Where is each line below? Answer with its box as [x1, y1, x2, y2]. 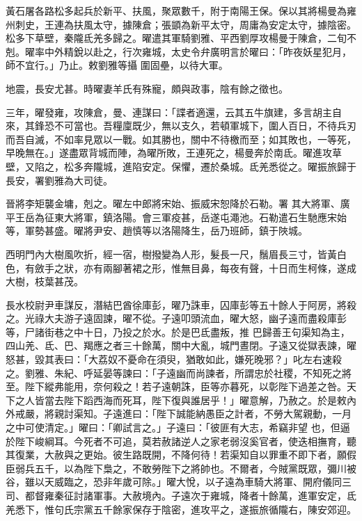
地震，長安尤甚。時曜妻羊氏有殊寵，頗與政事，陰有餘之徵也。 [6, 81, 288, 95]
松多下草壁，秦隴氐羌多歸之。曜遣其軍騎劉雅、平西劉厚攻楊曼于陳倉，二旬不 [6, 31, 356, 45]
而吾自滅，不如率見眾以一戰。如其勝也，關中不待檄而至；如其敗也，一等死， [6, 131, 356, 146]
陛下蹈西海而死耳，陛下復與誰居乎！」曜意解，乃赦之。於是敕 [63, 392, 347, 407]
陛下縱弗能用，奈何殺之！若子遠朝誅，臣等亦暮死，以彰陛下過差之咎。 [24, 379, 347, 394]
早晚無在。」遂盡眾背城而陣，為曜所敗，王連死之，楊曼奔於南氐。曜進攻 [6, 145, 332, 160]
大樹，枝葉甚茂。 [6, 274, 84, 289]
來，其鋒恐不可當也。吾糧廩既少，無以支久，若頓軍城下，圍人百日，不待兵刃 [6, 118, 356, 133]
